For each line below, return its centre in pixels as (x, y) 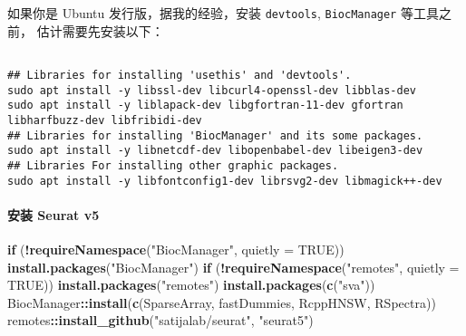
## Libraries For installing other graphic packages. (173, 165)
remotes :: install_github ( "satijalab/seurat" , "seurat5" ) (160, 320)
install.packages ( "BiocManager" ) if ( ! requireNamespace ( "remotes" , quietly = (233, 267)
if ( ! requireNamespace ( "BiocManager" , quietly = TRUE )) (176, 249)
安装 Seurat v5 (53, 214)
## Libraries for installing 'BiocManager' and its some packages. (215, 135)
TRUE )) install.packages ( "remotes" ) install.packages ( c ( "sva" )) (191, 285)
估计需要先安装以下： (100, 30)
